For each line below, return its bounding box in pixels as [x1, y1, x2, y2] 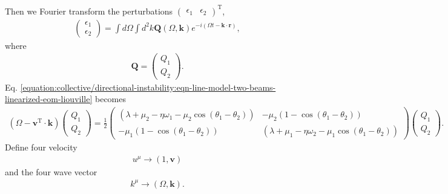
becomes [94, 92, 126, 105]
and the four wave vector [5, 165, 97, 178]
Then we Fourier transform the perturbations [5, 4, 173, 17]
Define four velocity [5, 141, 77, 154]
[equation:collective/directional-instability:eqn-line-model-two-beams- [20, 80, 276, 93]
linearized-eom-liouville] [5, 92, 93, 105]
